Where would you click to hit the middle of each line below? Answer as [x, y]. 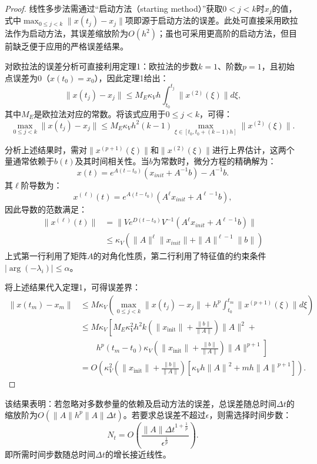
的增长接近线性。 [138, 454]
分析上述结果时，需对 [46, 149]
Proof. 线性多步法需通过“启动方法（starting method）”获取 [114, 8]
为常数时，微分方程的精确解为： [214, 161]
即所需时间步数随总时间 [50, 454]
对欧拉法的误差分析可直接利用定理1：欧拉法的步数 [101, 66]
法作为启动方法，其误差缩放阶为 [66, 33]
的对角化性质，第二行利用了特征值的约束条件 [180, 256]
